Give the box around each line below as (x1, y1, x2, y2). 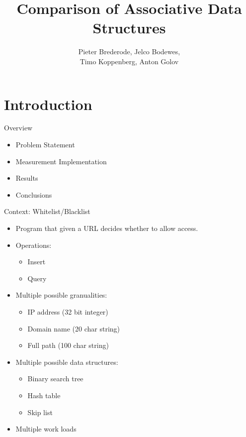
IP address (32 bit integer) (27, 306, 108, 317)
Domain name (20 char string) (27, 323, 120, 333)
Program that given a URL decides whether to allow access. (15, 223, 198, 233)
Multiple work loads (15, 424, 77, 434)
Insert (27, 256, 46, 267)
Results (15, 173, 38, 183)
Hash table (27, 390, 61, 400)
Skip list (27, 407, 53, 417)
